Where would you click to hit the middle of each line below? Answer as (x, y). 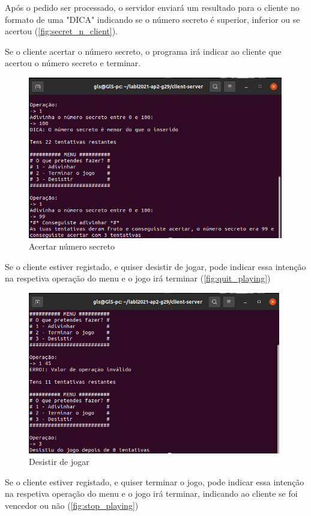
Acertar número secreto (72, 246)
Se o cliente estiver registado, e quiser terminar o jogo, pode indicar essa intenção (155, 481)
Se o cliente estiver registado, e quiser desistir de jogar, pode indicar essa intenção (155, 266)
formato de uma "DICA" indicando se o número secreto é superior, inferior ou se (152, 19)
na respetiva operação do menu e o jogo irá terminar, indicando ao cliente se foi (151, 493)
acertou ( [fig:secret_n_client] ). (62, 31)
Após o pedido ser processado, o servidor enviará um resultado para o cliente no (152, 7)
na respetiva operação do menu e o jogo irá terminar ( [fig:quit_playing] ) (138, 278)
